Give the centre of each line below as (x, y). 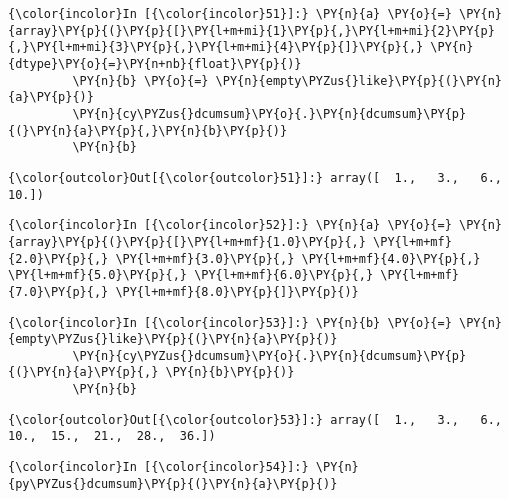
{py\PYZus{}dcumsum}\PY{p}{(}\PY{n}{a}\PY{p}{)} (173, 483)
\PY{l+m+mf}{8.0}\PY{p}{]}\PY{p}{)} (237, 291)
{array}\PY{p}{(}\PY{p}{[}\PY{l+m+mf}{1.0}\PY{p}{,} (187, 241)
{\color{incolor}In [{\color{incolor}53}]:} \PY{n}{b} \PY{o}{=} (230, 322)
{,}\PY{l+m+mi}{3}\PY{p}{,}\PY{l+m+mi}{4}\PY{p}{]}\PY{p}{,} (216, 47)
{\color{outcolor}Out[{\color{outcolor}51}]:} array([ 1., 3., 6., (255, 177)
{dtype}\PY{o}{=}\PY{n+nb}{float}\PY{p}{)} (155, 63)
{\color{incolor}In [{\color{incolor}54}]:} (158, 467)
